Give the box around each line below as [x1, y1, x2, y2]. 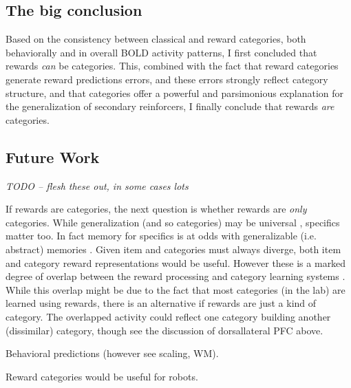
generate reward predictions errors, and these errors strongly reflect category [6, 72, 328, 86]
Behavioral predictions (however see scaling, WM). [6, 346, 219, 360]
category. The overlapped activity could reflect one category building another [6, 309, 331, 323]
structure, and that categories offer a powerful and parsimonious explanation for [6, 85, 344, 100]
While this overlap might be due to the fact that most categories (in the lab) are [6, 282, 345, 297]
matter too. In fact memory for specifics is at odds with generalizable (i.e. [6, 228, 317, 243]
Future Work [6, 146, 100, 167]
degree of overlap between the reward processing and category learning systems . [6, 269, 345, 283]
